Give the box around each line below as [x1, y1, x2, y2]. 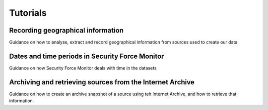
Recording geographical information [9, 26, 124, 35]
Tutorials [9, 7, 47, 18]
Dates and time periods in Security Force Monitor [9, 52, 164, 60]
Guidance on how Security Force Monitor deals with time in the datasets [9, 65, 157, 71]
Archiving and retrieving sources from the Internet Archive [9, 78, 195, 86]
